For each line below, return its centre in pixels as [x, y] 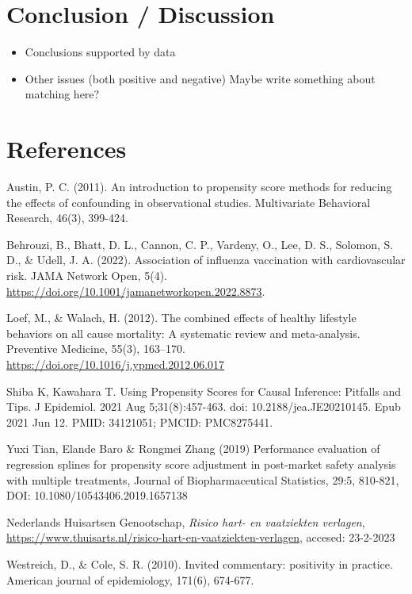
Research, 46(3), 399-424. [67, 218]
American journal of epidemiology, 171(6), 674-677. [130, 579]
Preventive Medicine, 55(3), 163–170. [96, 349]
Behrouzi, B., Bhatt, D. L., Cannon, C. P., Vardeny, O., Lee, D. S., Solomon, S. [200, 244]
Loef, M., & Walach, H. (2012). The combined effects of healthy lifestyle [181, 318]
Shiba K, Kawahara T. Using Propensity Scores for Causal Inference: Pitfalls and [204, 391]
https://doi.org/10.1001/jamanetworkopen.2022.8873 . [136, 291]
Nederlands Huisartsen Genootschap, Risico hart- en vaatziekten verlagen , [186, 521]
